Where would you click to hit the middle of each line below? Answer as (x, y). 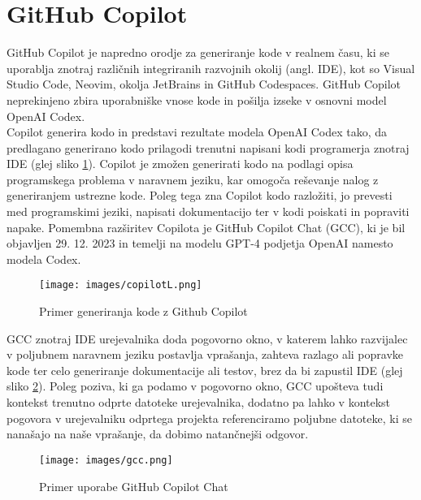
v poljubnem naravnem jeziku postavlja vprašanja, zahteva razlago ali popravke (205, 354)
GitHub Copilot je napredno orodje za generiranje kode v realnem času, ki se (198, 52)
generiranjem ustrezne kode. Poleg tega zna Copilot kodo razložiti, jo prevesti (200, 195)
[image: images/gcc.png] (106, 460)
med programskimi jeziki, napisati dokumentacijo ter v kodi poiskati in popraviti (208, 211)
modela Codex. (44, 259)
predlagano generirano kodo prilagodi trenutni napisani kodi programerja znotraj (208, 147)
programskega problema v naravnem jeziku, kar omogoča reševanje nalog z (193, 179)
